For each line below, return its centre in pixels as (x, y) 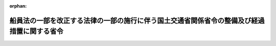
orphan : (18, 6)
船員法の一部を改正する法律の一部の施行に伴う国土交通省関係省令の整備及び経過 (137, 20)
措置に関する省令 (36, 31)
